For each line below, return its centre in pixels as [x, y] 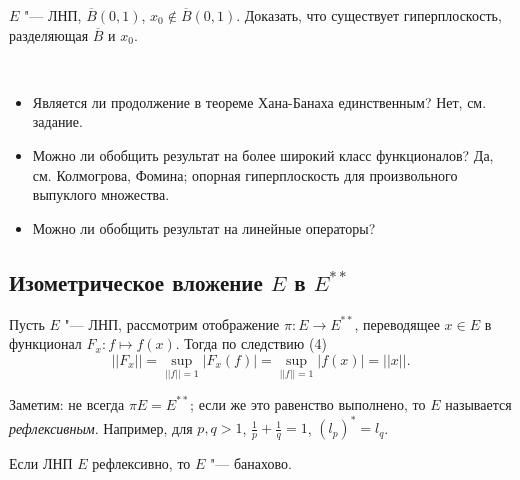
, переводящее [397, 323]
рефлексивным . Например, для [101, 427]
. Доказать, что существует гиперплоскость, [369, 15]
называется [478, 403]
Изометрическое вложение [136, 281]
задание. [57, 121]
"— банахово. [251, 463]
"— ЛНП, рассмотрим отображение [172, 323]
